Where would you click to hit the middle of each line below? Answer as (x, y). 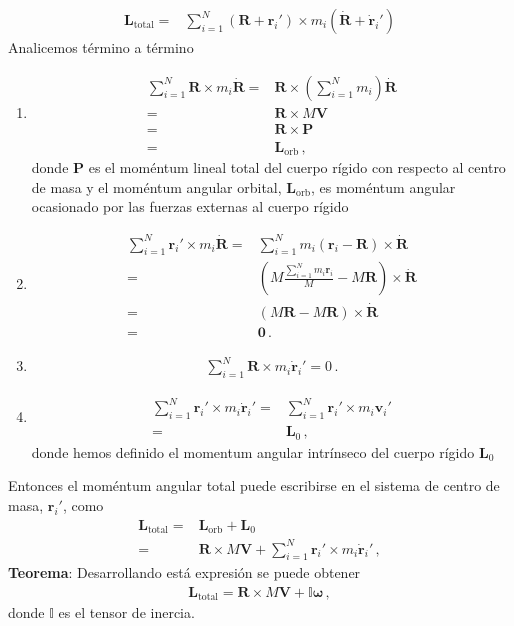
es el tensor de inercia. (126, 612)
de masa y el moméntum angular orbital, (156, 186)
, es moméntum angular (383, 186)
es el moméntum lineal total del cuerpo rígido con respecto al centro (297, 167)
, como (83, 504)
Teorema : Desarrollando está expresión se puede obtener (184, 572)
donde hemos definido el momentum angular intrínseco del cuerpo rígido (253, 451)
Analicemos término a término (101, 47)
